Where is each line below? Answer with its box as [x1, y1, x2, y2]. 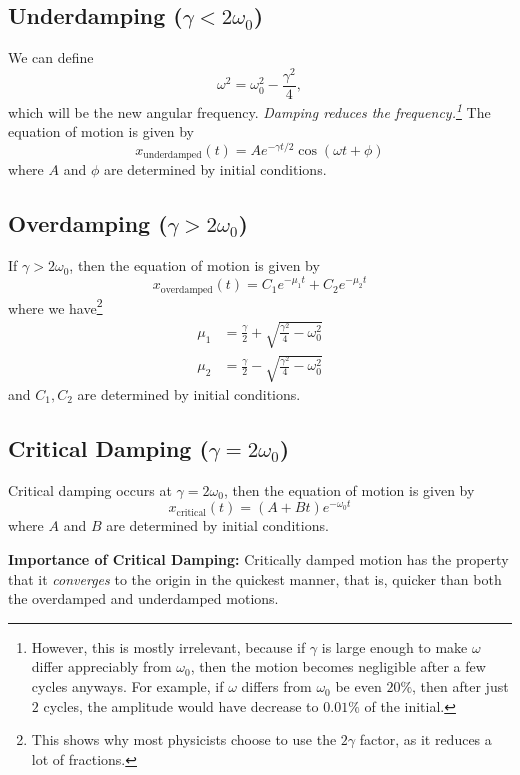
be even [335, 676, 382, 697]
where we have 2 [8, 294, 103, 318]
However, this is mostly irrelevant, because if [31, 636, 306, 657]
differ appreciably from [31, 656, 172, 677]
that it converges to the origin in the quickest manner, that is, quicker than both [8, 568, 502, 589]
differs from [241, 676, 312, 697]
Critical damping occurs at [8, 479, 172, 500]
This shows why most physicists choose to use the [31, 729, 337, 750]
